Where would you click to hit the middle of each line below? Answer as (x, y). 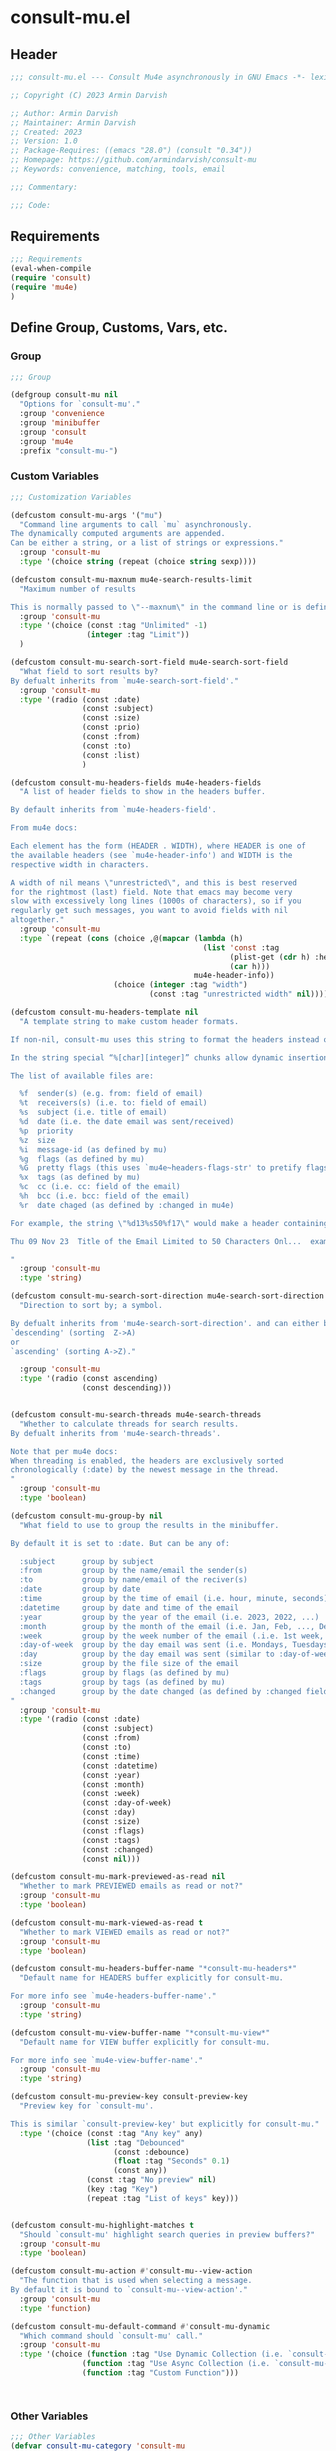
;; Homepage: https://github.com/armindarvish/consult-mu (133, 160)
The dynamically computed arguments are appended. (118, 534)
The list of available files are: (82, 1076)
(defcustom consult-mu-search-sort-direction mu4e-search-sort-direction (167, 1296)
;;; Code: (31, 205)
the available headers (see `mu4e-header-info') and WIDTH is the (151, 855)
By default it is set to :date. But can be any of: (120, 1543)
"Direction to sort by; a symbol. (91, 1306)
